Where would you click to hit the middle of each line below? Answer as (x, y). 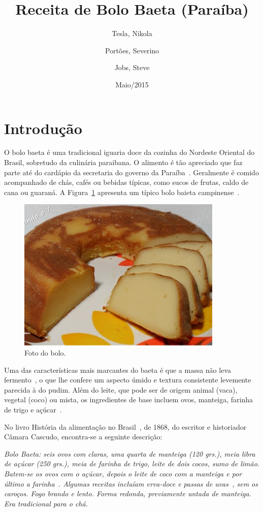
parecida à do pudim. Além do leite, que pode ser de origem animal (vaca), (121, 389)
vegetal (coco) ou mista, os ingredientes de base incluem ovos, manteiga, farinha (129, 399)
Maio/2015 (132, 84)
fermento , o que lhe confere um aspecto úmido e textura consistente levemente (128, 380)
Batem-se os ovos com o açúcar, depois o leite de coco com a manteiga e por (123, 473)
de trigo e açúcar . (33, 409)
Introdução (43, 128)
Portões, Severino (132, 50)
